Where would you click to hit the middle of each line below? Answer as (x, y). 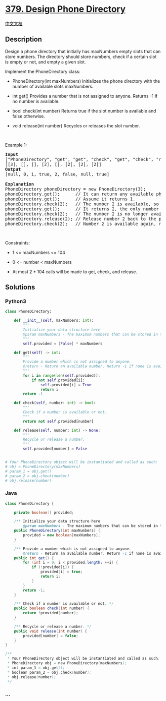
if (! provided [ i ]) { (53, 567)
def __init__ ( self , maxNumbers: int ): (54, 321)
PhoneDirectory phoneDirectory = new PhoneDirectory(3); (76, 189)
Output (13, 169)
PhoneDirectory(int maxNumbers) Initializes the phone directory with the (86, 81)
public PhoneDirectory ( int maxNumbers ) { (57, 531)
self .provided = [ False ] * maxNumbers (63, 344)
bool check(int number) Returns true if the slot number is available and (84, 111)
